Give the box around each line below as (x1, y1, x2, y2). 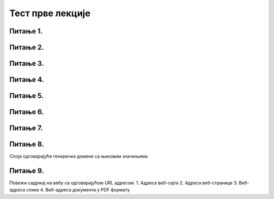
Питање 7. (9, 124, 43, 133)
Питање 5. (9, 92, 44, 100)
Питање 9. (9, 166, 44, 175)
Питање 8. (9, 140, 44, 149)
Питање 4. (9, 75, 44, 84)
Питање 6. (9, 108, 44, 116)
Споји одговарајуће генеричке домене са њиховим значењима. (9, 153, 149, 160)
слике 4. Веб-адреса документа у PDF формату (26, 187, 130, 193)
